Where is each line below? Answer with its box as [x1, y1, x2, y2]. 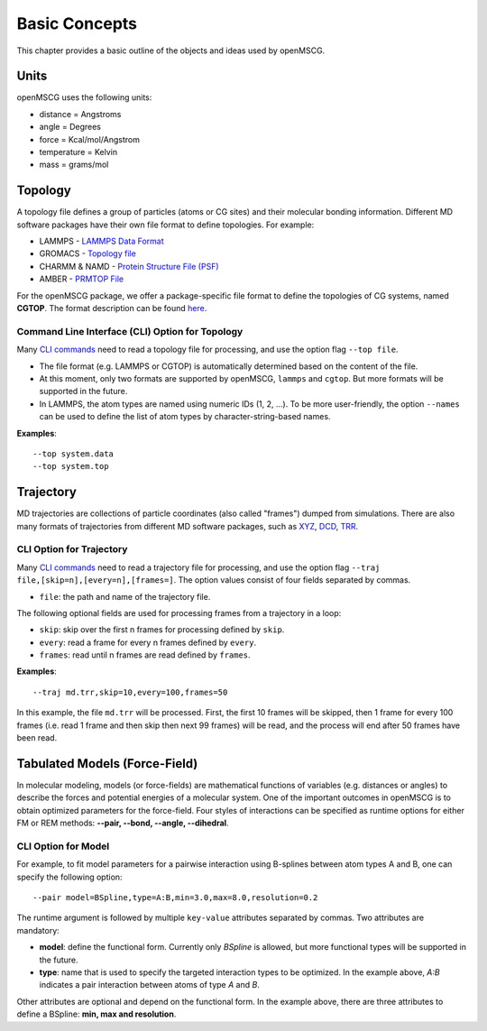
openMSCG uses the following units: [16, 92, 152, 103]
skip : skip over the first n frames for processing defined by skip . [39, 624, 285, 635]
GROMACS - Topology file [39, 248, 137, 259]
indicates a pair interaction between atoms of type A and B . [39, 980, 261, 990]
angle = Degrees [39, 122, 102, 133]
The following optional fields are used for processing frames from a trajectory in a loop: [16, 607, 342, 618]
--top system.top [32, 461, 109, 472]
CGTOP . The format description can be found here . [16, 303, 207, 314]
